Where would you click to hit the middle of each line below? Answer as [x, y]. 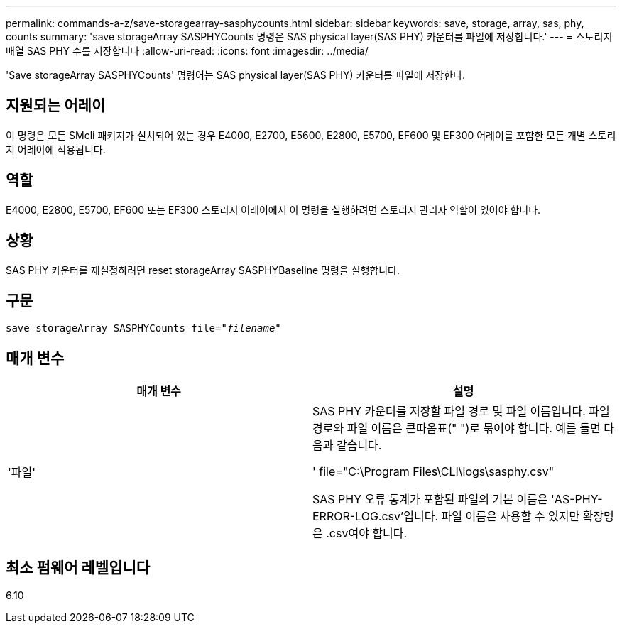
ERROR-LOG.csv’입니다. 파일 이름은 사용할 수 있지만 [446, 516]
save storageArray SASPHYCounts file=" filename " [143, 328]
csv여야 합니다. [368, 534]
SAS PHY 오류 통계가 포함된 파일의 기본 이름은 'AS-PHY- [458, 499]
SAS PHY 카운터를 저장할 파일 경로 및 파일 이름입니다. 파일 [461, 411]
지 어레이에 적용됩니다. [56, 149]
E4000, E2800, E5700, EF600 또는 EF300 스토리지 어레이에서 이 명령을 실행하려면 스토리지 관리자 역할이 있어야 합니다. [273, 209]
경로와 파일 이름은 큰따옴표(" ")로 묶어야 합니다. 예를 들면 [457, 428]
